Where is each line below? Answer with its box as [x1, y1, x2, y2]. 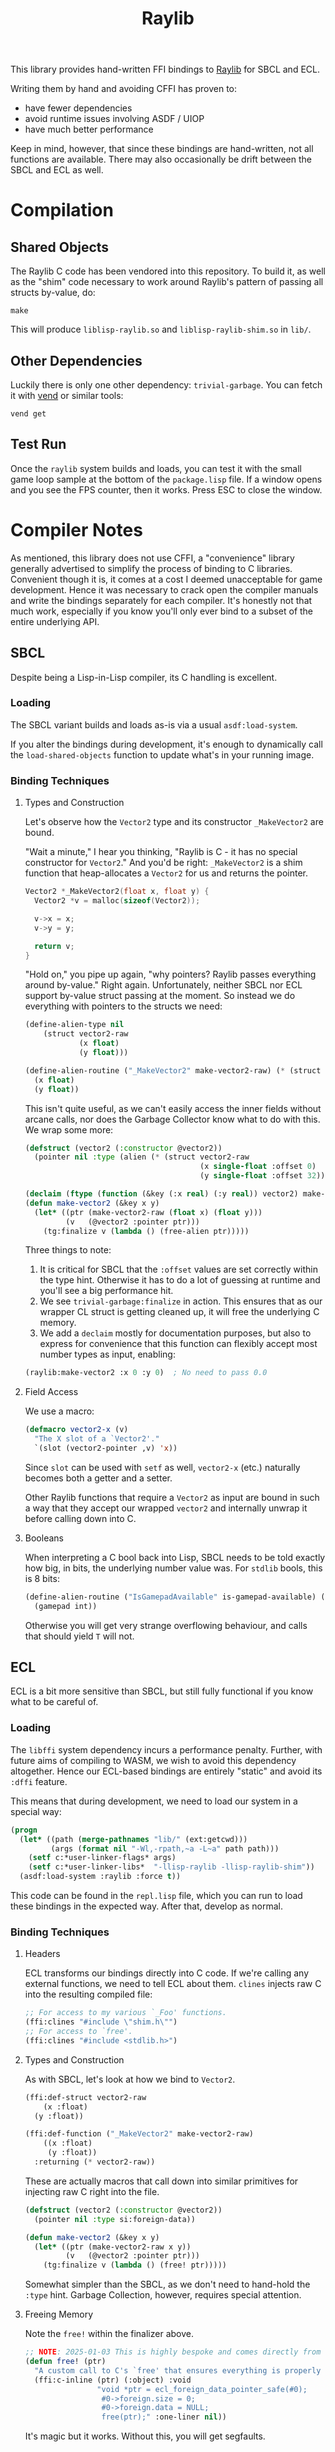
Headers [24, 1948, 61, 1960]
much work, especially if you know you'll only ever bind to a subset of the [10, 605, 314, 617]
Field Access [24, 1386, 79, 1398]
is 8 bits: [24, 1572, 60, 1584]
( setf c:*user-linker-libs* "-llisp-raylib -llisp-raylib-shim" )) [28, 1862, 315, 1872]
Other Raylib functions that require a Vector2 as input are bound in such [24, 1491, 320, 1503]
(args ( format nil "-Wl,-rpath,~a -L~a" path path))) [50, 1843, 280, 1854]
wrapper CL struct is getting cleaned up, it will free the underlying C [39, 1306, 320, 1318]
